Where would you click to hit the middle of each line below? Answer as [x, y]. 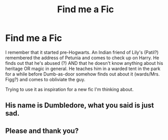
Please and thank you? [42, 131]
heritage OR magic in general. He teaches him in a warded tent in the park [83, 68]
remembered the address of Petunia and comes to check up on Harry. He [82, 58]
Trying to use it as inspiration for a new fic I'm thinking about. [69, 89]
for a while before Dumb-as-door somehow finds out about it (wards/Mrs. [83, 74]
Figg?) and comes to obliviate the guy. [45, 79]
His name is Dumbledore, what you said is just [80, 106]
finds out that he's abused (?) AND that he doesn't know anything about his [84, 63]
